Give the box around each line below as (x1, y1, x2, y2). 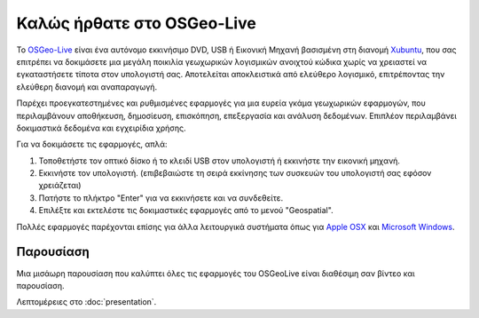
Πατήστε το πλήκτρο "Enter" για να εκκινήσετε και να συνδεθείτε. (38, 192, 284, 203)
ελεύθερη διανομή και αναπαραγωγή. (16, 81, 158, 92)
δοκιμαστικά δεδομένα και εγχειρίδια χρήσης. (16, 123, 186, 133)
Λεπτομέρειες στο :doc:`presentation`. (16, 297, 157, 307)
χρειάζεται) (38, 180, 82, 191)
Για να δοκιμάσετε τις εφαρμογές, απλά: (16, 139, 168, 150)
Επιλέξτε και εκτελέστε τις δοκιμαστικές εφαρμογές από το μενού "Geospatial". (38, 205, 334, 216)
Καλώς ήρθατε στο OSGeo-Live (16, 13, 256, 33)
